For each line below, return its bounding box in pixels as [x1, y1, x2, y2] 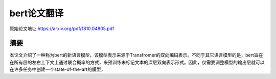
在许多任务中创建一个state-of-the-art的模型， [9, 66, 106, 72]
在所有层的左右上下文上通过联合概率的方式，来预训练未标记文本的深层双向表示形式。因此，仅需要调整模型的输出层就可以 [9, 59, 265, 65]
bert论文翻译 [9, 8, 64, 19]
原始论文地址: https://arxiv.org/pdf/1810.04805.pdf [9, 25, 114, 32]
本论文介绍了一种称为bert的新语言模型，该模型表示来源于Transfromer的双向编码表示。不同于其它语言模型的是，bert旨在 [9, 52, 263, 58]
